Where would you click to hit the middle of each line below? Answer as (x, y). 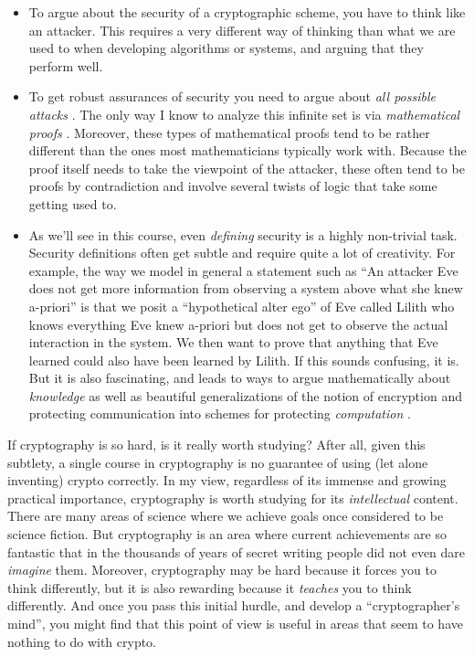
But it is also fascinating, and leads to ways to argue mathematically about (240, 378)
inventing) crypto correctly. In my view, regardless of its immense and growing (227, 480)
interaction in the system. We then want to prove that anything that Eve (233, 342)
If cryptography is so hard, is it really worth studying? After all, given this (216, 445)
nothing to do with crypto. (82, 641)
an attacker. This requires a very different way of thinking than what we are (242, 30)
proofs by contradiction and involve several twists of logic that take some (233, 186)
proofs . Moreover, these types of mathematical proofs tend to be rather (229, 132)
